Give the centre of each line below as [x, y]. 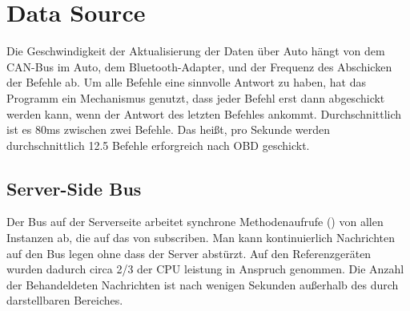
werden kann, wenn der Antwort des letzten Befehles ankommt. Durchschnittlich [204, 113]
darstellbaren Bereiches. [65, 300]
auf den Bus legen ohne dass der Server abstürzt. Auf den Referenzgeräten [189, 253]
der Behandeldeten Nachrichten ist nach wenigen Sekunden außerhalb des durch [203, 284]
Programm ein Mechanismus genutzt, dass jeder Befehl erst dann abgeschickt [196, 97]
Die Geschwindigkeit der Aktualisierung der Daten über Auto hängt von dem [196, 51]
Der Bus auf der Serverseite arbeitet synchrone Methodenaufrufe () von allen [195, 222]
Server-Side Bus [74, 188]
